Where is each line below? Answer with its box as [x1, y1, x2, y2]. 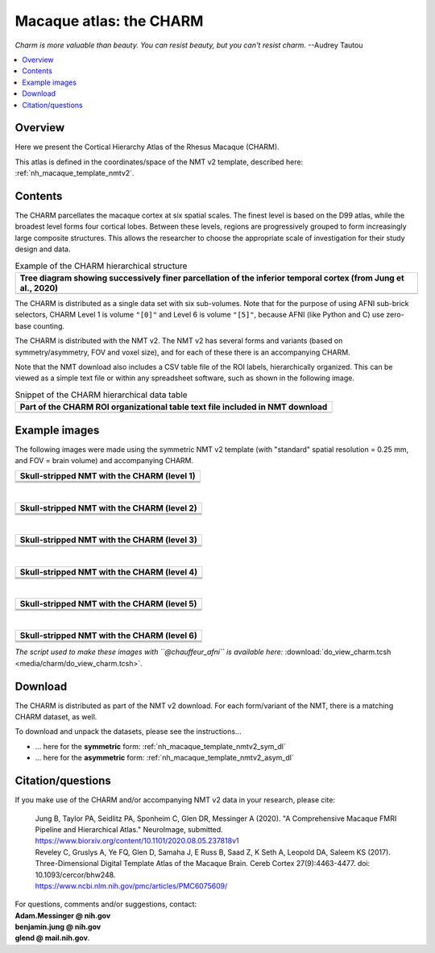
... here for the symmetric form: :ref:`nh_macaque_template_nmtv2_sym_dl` [35, 741, 286, 751]
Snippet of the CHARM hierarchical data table [14, 389, 188, 400]
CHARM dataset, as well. [14, 712, 97, 722]
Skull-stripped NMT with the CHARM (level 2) [19, 502, 197, 513]
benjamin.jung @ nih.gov [14, 922, 101, 932]
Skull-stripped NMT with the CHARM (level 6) [19, 630, 197, 641]
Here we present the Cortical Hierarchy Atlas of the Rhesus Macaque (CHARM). [14, 142, 280, 152]
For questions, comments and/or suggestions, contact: [14, 899, 197, 909]
